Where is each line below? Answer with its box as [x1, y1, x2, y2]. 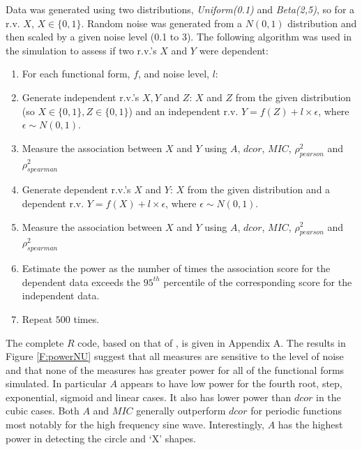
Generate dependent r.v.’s [22, 182, 131, 197]
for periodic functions [250, 403, 342, 418]
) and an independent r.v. [128, 103, 239, 118]
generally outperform [136, 403, 226, 418]
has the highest [278, 417, 343, 432]
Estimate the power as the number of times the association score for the [22, 261, 331, 276]
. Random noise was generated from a [81, 15, 243, 30]
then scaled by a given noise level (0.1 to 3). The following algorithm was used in [6, 29, 352, 44]
